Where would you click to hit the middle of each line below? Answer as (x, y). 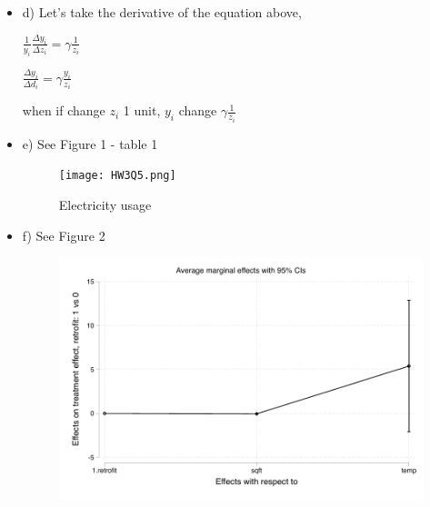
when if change (64, 110)
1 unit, (142, 110)
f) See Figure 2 (64, 235)
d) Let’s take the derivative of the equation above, (162, 12)
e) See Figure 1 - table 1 (90, 143)
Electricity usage (105, 205)
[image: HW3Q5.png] (117, 176)
